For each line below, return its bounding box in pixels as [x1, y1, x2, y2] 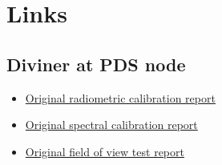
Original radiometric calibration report [25, 89, 216, 106]
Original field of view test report [25, 143, 184, 159]
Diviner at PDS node [6, 51, 186, 76]
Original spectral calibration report [25, 116, 198, 133]
